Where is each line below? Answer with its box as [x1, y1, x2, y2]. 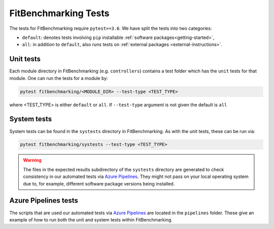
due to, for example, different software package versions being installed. [23, 180, 175, 187]
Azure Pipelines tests [9, 196, 79, 205]
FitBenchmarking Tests [9, 8, 110, 19]
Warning [23, 157, 42, 163]
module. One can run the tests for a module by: [9, 75, 109, 81]
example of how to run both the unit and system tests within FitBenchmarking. [9, 216, 173, 222]
